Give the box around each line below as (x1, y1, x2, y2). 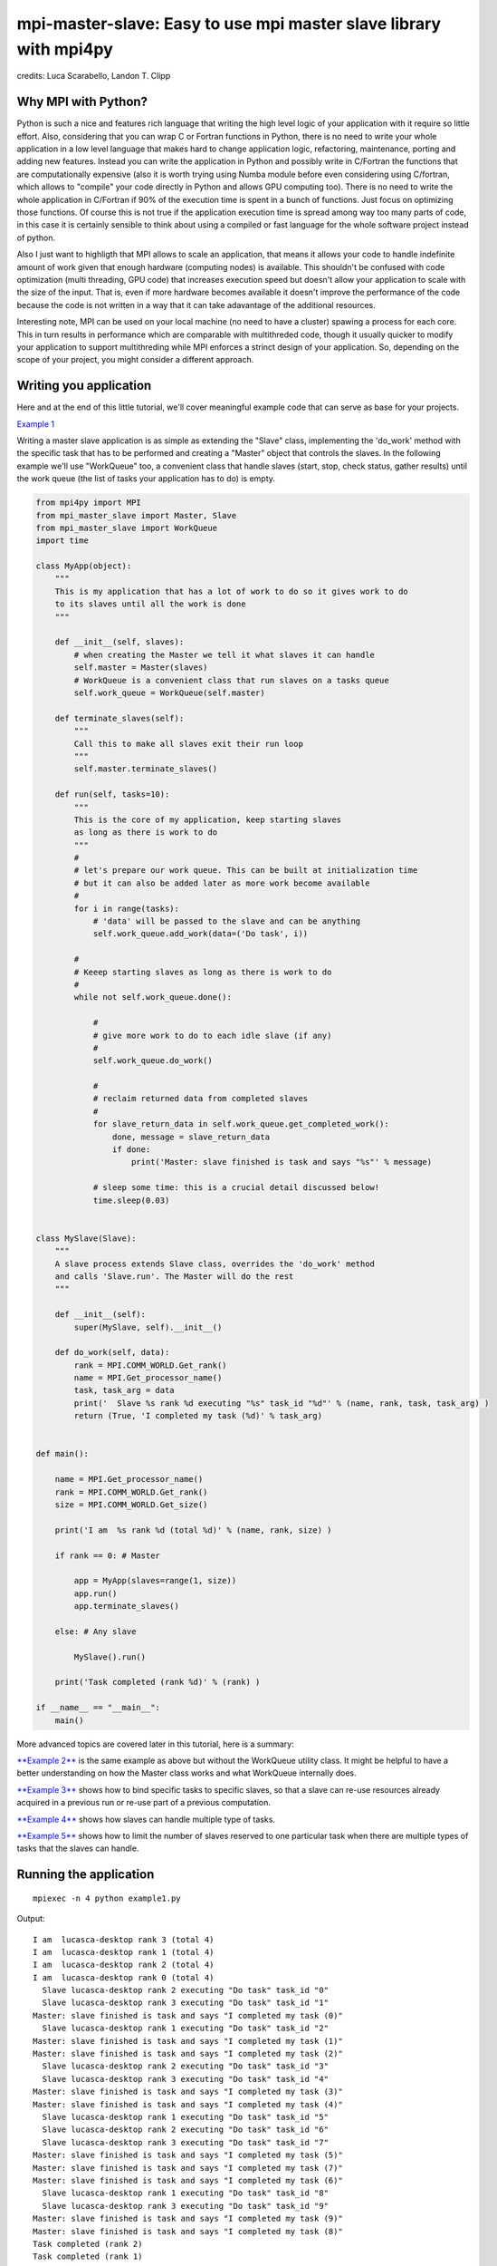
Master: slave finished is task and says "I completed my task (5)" (33, 2150, 343, 2161)
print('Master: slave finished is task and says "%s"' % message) (131, 1157, 433, 1167)
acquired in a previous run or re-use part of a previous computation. (16, 1797, 272, 1808)
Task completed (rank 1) (33, 2251, 143, 2261)
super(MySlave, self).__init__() (73, 1322, 223, 1332)
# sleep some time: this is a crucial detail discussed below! (92, 1183, 380, 1193)
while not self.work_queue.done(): (73, 993, 233, 1002)
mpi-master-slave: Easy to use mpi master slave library (16, 14, 442, 34)
